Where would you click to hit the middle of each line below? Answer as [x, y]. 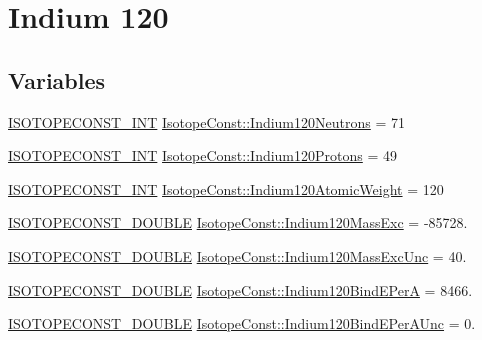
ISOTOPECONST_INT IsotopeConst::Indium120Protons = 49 [203, 155]
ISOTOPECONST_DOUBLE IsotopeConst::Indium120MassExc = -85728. [238, 222]
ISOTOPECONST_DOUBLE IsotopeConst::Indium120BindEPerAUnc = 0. [242, 323]
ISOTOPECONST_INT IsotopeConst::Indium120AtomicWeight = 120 [226, 188]
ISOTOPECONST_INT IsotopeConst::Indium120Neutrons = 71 [206, 121]
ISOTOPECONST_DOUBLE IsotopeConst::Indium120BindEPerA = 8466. [240, 289]
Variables [57, 79]
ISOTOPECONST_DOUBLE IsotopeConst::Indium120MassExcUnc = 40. [237, 255]
